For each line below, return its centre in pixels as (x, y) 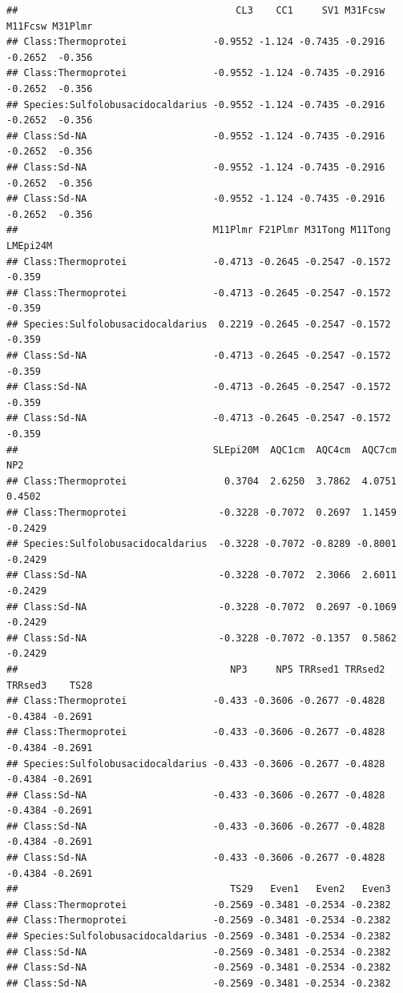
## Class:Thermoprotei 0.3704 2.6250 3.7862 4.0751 (201, 481)
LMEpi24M (30, 245)
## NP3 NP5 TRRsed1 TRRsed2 (196, 669)
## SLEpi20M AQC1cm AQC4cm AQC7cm (201, 450)
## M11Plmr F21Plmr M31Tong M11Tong (199, 230)
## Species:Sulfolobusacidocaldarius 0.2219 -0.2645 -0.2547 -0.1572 (199, 324)
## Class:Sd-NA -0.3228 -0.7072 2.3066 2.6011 (201, 575)
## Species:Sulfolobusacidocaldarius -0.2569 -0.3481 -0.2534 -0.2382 (199, 937)
